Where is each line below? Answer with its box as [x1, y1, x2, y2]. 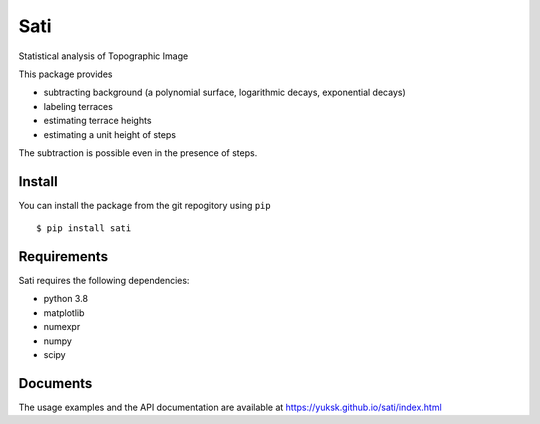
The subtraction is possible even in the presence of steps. [18, 146, 258, 159]
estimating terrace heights [43, 115, 152, 127]
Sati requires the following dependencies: [18, 275, 190, 287]
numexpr [43, 321, 81, 333]
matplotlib [43, 306, 85, 319]
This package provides [18, 68, 113, 80]
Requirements [18, 248, 109, 265]
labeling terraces [43, 100, 114, 112]
